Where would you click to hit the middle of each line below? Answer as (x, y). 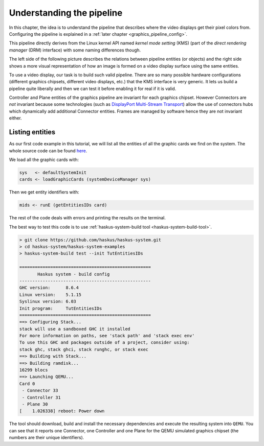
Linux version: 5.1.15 (50, 294)
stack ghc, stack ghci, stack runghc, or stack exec (84, 349)
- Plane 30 (35, 404)
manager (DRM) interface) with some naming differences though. (75, 50)
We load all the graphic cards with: (44, 160)
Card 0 (27, 384)
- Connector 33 (40, 391)
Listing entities (32, 132)
